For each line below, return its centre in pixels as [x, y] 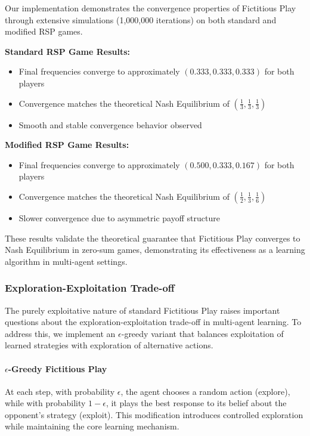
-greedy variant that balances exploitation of [202, 333]
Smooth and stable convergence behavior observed [110, 124]
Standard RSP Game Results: [68, 51]
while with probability [45, 403]
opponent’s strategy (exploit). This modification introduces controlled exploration [154, 414]
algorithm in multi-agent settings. [66, 261]
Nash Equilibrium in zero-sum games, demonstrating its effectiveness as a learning [155, 250]
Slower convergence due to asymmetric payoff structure [119, 217]
